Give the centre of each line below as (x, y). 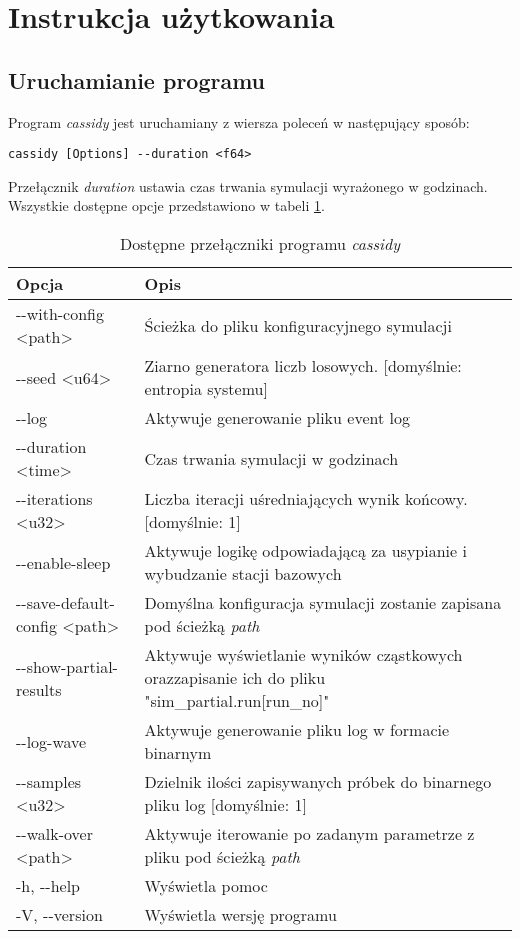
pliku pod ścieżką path (222, 857)
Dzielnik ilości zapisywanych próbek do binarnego (318, 782)
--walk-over (54, 834)
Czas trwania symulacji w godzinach (271, 458)
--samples (49, 782)
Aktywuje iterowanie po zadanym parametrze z (309, 834)
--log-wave (51, 741)
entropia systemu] (206, 389)
